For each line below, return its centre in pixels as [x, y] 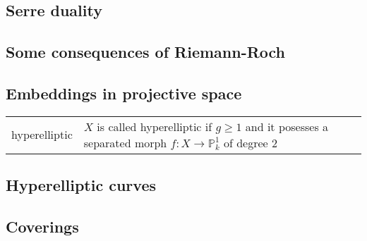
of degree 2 [251, 142]
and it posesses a [287, 126]
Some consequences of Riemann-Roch [146, 52]
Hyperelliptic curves [81, 185]
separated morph [125, 142]
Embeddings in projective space [124, 93]
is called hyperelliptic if [155, 126]
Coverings [42, 226]
